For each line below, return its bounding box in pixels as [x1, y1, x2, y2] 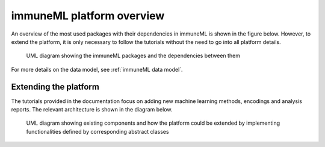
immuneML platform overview [11, 9, 165, 22]
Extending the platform [11, 81, 99, 92]
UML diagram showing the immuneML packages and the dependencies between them [26, 52, 241, 60]
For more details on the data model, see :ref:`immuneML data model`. [11, 66, 183, 73]
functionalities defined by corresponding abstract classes [26, 128, 169, 135]
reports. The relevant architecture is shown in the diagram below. [11, 106, 173, 113]
